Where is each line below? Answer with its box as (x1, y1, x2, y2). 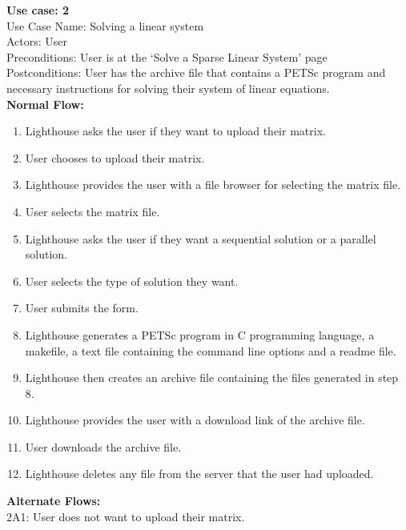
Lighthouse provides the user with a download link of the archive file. (25, 412, 365, 428)
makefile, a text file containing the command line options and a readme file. (25, 342, 396, 359)
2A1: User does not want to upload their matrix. (6, 508, 245, 524)
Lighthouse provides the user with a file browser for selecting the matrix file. (25, 176, 401, 193)
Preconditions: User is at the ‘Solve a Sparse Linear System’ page (6, 48, 328, 65)
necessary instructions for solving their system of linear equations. (6, 79, 330, 96)
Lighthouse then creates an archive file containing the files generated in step (25, 369, 399, 386)
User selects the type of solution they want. (25, 272, 239, 289)
